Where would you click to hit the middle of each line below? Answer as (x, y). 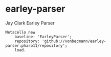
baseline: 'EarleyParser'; (43, 37)
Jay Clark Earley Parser (30, 23)
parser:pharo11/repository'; (36, 46)
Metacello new (20, 32)
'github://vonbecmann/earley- (74, 41)
